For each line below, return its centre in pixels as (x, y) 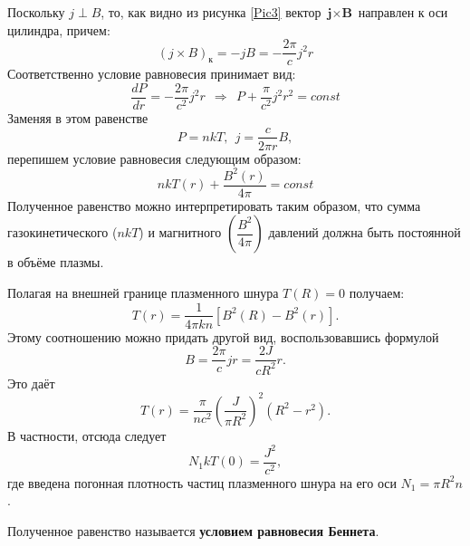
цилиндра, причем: (59, 29)
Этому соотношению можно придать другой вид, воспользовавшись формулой (223, 336)
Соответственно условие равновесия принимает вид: (152, 74)
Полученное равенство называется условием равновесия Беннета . (193, 531)
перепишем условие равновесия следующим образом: (154, 158)
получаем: (377, 292)
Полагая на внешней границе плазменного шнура (143, 292)
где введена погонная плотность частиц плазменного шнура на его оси (202, 482)
